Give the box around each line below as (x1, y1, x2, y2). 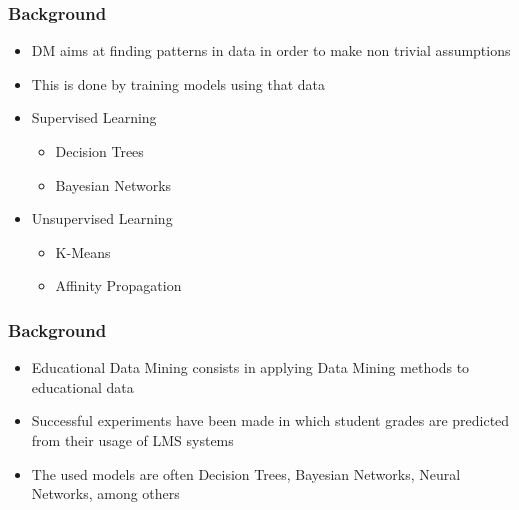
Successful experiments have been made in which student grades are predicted (31, 410, 510, 431)
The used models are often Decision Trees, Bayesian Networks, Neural (31, 463, 461, 484)
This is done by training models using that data (31, 73, 325, 94)
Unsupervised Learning (31, 208, 173, 229)
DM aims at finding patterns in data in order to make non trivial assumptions (31, 40, 511, 61)
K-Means (55, 241, 111, 262)
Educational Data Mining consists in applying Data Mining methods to (31, 357, 470, 378)
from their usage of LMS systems (31, 429, 234, 450)
